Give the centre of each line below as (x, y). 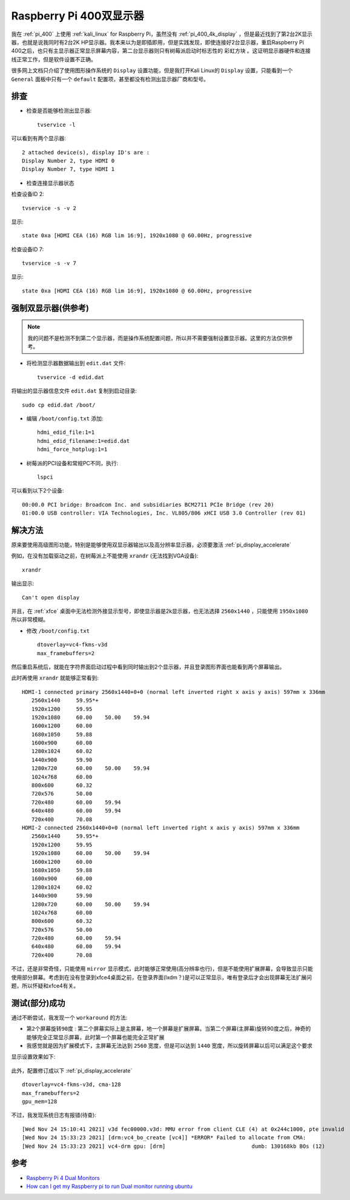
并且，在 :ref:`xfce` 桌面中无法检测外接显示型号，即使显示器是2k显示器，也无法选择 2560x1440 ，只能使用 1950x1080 (160, 611)
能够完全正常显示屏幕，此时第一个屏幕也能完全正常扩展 (95, 1037)
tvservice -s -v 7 (49, 263)
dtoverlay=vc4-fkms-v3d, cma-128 (71, 1085)
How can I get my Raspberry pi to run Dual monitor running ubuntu (110, 1186)
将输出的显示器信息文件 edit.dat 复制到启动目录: (74, 391)
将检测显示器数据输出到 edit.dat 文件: (76, 363)
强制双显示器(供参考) (50, 308)
